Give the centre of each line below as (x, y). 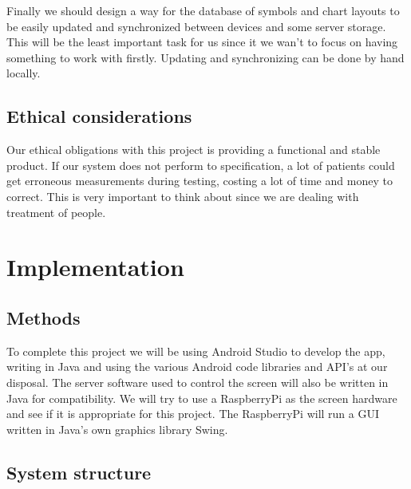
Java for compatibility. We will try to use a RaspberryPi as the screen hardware (202, 398)
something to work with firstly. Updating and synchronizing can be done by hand (205, 57)
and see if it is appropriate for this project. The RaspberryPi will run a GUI (193, 414)
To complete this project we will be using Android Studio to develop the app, (196, 351)
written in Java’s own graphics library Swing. (117, 429)
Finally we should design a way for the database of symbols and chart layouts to (203, 10)
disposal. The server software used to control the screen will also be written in (198, 382)
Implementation (95, 267)
